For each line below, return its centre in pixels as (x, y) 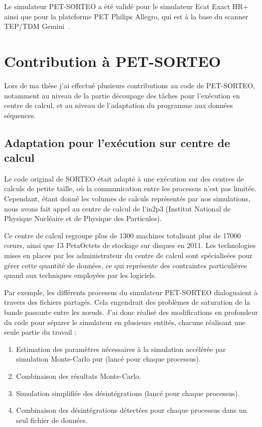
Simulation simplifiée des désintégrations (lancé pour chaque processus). (128, 393)
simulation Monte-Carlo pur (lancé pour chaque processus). (108, 359)
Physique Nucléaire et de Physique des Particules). (83, 218)
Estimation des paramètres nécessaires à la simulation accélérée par (121, 349)
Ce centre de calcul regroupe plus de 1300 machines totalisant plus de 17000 (123, 235)
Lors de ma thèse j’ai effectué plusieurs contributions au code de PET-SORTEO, (130, 85)
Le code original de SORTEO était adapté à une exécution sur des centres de (124, 178)
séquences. (20, 115)
